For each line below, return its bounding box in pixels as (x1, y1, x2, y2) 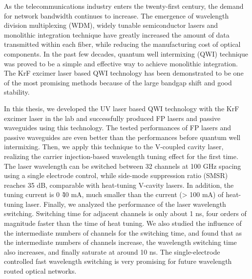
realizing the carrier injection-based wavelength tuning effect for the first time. (4, 151, 238, 161)
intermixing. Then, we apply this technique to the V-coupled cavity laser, (4, 141, 224, 152)
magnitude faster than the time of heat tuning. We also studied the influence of (4, 218, 242, 228)
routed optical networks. (4, 266, 77, 276)
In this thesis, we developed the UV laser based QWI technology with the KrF (4, 103, 239, 113)
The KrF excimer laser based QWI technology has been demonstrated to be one (4, 68, 244, 78)
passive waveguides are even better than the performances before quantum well (4, 132, 241, 142)
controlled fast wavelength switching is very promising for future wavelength (4, 256, 232, 266)
